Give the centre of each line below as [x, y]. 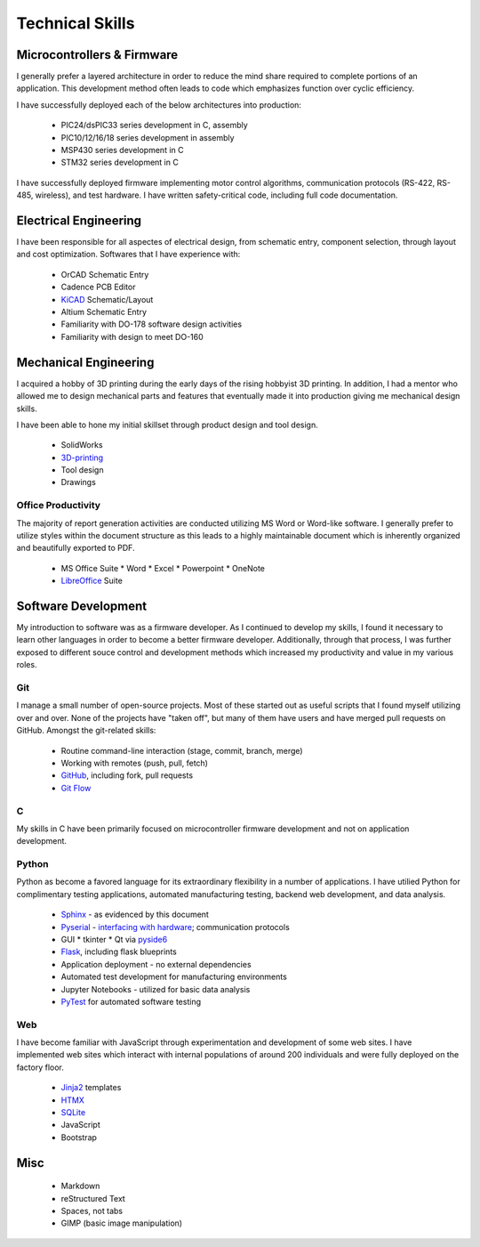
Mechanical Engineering [85, 362]
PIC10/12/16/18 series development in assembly [148, 137]
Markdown [80, 1186]
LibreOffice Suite [92, 581]
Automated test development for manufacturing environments [174, 977]
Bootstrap [79, 1137]
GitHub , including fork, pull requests [127, 775]
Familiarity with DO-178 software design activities [152, 324]
